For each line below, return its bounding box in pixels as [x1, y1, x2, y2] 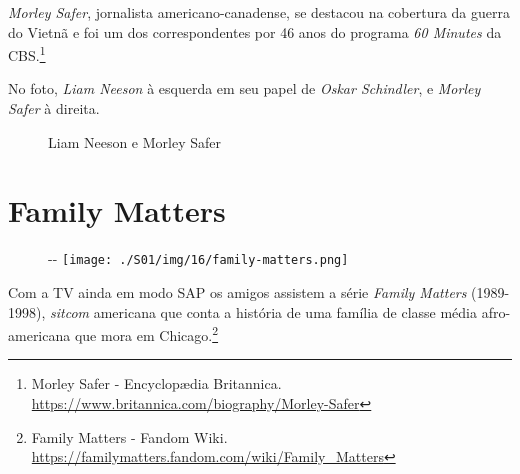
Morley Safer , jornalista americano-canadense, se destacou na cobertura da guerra [8, 2, 511, 22]
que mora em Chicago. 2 [74, 322, 219, 345]
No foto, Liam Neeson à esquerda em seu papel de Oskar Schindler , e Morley [8, 78, 481, 99]
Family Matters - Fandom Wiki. [31, 426, 228, 447]
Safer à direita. [8, 98, 100, 119]
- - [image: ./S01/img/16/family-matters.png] [48, 248, 349, 269]
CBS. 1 [8, 42, 46, 65]
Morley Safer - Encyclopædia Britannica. [31, 373, 282, 394]
